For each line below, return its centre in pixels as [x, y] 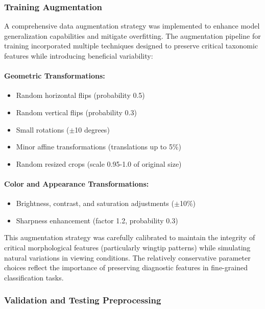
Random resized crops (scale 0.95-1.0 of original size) [99, 163]
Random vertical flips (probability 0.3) [76, 112]
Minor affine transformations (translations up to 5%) [99, 147]
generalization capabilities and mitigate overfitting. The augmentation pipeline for [132, 35]
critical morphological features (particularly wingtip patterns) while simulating [127, 247]
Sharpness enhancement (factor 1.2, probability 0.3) [97, 220]
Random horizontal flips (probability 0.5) [80, 95]
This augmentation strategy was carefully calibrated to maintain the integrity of [130, 237]
